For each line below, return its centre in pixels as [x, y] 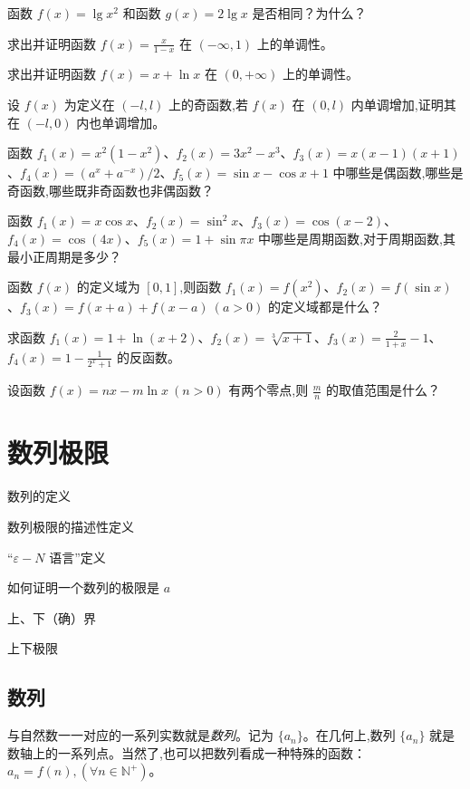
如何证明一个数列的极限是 [83, 587]
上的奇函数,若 [208, 105]
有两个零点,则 [269, 390]
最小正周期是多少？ [64, 256]
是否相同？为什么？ [309, 13]
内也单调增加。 [121, 122]
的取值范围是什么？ [384, 390]
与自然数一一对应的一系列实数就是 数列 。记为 [140, 735]
